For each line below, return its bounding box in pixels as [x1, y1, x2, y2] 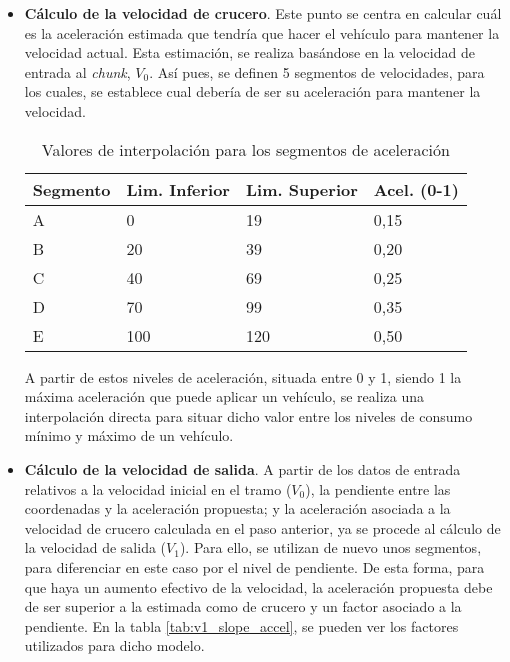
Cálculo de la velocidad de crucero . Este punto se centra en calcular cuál [24, 3, 502, 23]
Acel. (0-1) [373, 177, 459, 201]
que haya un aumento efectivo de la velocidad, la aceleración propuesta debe [24, 576, 493, 597]
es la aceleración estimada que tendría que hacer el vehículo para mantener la [24, 22, 500, 43]
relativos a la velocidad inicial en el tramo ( [24, 478, 292, 499]
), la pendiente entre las [305, 478, 451, 499]
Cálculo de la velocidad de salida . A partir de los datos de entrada [24, 458, 461, 479]
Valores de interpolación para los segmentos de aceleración [41, 137, 450, 161]
